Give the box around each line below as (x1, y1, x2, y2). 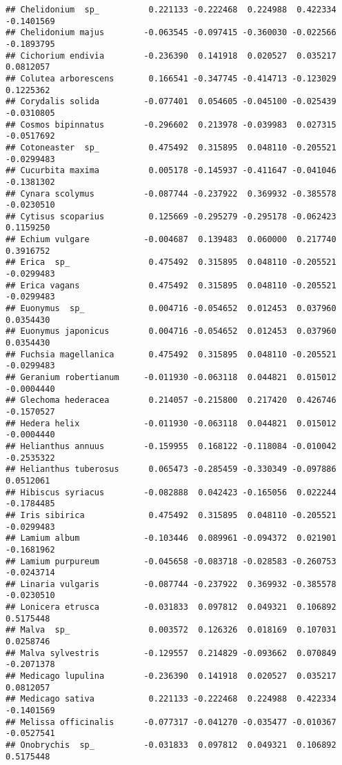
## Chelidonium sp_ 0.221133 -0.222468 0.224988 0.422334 (6, 5, 336, 14)
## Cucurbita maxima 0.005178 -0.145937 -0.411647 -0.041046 (6, 166, 336, 176)
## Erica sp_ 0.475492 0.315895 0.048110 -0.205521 (6, 257, 336, 268)
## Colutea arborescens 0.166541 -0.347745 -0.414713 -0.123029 (6, 73, 336, 83)
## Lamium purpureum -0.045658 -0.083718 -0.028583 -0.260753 (6, 556, 336, 566)
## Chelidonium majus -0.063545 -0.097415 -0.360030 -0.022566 (6, 28, 336, 38)
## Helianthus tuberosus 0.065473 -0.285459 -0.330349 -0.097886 (6, 464, 336, 475)
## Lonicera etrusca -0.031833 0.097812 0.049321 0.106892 (6, 602, 336, 613)
